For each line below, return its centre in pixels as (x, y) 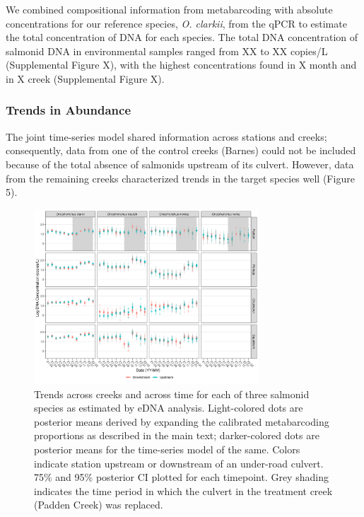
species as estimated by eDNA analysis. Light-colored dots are (169, 408)
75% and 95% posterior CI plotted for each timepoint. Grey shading (181, 477)
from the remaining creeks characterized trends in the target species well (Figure (180, 178)
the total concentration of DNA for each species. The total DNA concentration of (182, 37)
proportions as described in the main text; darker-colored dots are (177, 435)
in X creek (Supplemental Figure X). (85, 78)
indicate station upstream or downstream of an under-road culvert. (179, 463)
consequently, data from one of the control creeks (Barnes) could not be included (181, 150)
